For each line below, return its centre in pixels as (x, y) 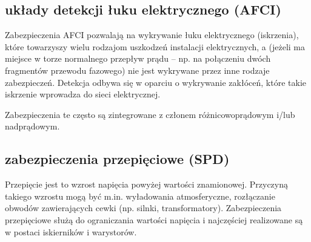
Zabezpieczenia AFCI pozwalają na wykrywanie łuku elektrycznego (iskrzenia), (152, 35)
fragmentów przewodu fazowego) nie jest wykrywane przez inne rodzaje (137, 70)
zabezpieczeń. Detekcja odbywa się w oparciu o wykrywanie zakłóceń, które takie (155, 82)
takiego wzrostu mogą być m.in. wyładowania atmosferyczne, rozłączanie (140, 196)
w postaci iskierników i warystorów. (71, 231)
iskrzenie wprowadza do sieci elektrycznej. (83, 94)
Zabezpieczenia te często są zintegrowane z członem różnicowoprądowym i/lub (150, 114)
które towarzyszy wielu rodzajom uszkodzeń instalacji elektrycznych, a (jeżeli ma (155, 46)
